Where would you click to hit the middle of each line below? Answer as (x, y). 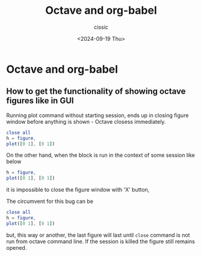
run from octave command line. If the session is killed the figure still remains (101, 241)
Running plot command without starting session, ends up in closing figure (97, 115)
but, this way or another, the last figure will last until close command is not (98, 235)
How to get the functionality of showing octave (96, 92)
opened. (17, 247)
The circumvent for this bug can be (50, 201)
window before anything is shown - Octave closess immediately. (86, 121)
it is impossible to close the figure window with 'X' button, (78, 190)
